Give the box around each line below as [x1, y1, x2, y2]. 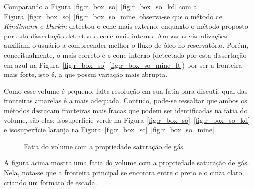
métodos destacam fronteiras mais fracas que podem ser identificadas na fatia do [4, 105, 248, 115]
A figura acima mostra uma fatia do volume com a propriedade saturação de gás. [4, 157, 249, 168]
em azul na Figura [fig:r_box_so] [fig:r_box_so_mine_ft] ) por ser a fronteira [4, 59, 242, 70]
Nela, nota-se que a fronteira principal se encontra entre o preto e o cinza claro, [4, 167, 244, 177]
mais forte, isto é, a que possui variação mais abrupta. [4, 69, 168, 79]
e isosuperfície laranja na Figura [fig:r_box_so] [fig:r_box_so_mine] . [4, 124, 216, 135]
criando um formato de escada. [4, 177, 97, 187]
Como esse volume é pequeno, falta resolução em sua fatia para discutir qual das [4, 85, 248, 96]
